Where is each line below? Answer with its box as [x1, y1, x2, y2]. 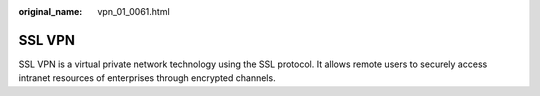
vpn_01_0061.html [97, 6, 170, 17]
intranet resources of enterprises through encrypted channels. [18, 72, 276, 84]
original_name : [18, 6, 83, 17]
